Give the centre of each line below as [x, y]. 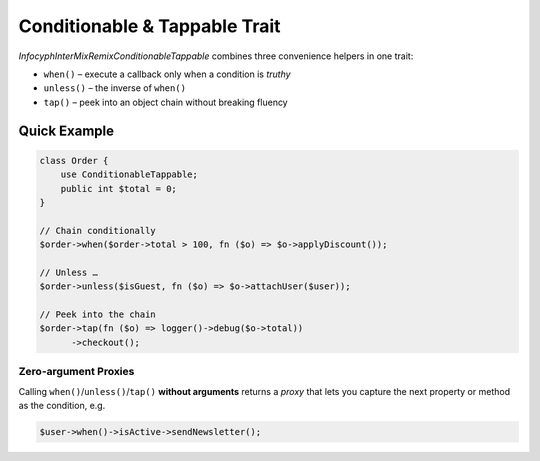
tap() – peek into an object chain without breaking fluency [166, 102]
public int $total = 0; [118, 188]
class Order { [74, 160]
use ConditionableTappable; [129, 174]
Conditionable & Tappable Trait [149, 26]
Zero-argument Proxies [76, 372]
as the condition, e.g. [62, 405]
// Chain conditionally [98, 230]
